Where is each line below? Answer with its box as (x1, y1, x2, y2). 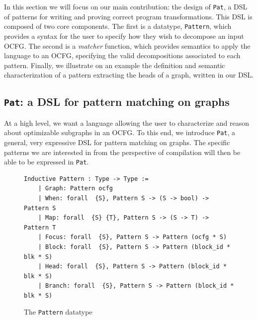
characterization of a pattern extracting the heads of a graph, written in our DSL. (4, 70, 254, 80)
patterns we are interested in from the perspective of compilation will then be (4, 147, 241, 157)
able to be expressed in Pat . (4, 157, 89, 167)
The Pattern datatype (24, 307, 92, 317)
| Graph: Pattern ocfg (38, 185, 113, 192)
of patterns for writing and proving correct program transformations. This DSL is (4, 11, 253, 21)
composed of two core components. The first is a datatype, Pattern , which (4, 21, 232, 31)
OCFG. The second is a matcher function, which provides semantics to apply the (4, 40, 251, 51)
